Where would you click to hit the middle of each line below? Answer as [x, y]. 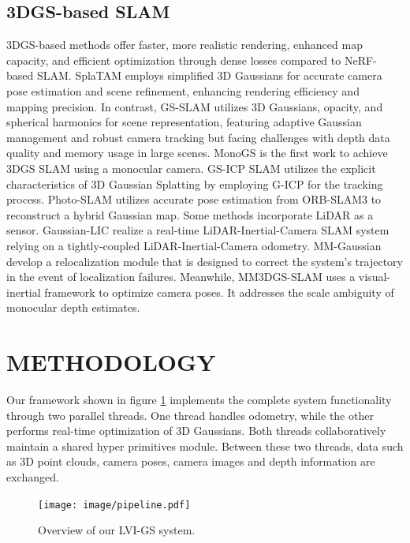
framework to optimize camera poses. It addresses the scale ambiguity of [219, 292]
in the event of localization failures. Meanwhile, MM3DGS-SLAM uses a [181, 277]
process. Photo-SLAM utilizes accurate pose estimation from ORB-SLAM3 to [194, 199]
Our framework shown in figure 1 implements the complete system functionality [199, 400]
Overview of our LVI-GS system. [117, 530]
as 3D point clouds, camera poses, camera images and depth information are [191, 461]
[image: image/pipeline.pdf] [114, 505]
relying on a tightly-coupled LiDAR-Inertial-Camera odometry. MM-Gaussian [194, 245]
